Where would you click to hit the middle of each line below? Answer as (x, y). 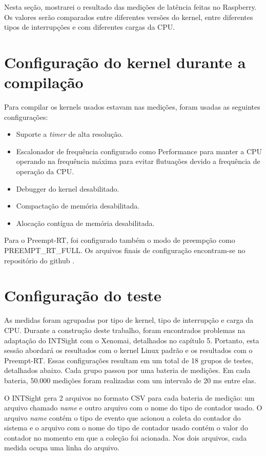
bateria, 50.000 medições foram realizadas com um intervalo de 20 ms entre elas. (130, 380)
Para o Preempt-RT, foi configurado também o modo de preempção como (120, 240)
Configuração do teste (83, 295)
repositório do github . (39, 260)
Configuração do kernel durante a (125, 62)
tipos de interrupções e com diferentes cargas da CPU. (90, 27)
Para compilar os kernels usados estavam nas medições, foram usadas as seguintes (132, 107)
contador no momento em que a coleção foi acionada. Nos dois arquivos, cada (126, 437)
